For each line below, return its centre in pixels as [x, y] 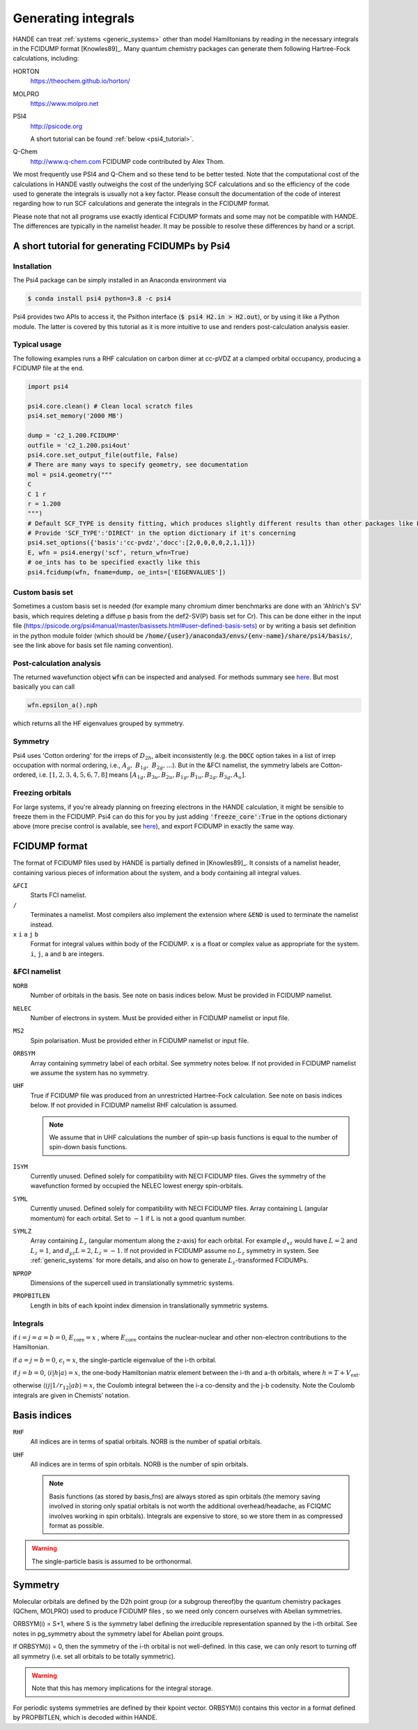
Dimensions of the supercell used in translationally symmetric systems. [132, 1283]
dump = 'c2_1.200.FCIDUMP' [73, 435]
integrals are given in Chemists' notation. [71, 1395]
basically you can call [44, 687]
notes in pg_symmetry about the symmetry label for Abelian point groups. [118, 1633]
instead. [42, 925]
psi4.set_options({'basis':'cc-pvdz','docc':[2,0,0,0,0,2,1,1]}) [141, 543]
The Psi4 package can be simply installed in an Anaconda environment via [119, 280]
